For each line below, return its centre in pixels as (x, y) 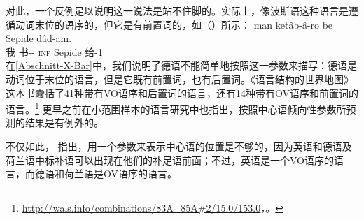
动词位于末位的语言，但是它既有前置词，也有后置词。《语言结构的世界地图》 (180, 79)
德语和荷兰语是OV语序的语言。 (106, 174)
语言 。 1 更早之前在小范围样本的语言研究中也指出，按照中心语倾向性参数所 (176, 108)
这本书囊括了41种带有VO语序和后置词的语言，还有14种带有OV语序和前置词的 (182, 93)
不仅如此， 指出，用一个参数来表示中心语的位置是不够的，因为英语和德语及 (179, 146)
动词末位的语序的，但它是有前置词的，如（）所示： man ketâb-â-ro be (174, 24)
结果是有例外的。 (64, 123)
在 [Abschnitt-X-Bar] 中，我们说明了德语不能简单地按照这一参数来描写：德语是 (181, 65)
